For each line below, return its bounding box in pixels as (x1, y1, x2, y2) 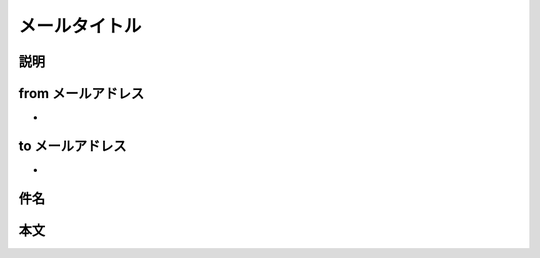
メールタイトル (18, 15, 142, 37)
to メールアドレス (18, 137, 127, 154)
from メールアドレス (18, 85, 145, 102)
